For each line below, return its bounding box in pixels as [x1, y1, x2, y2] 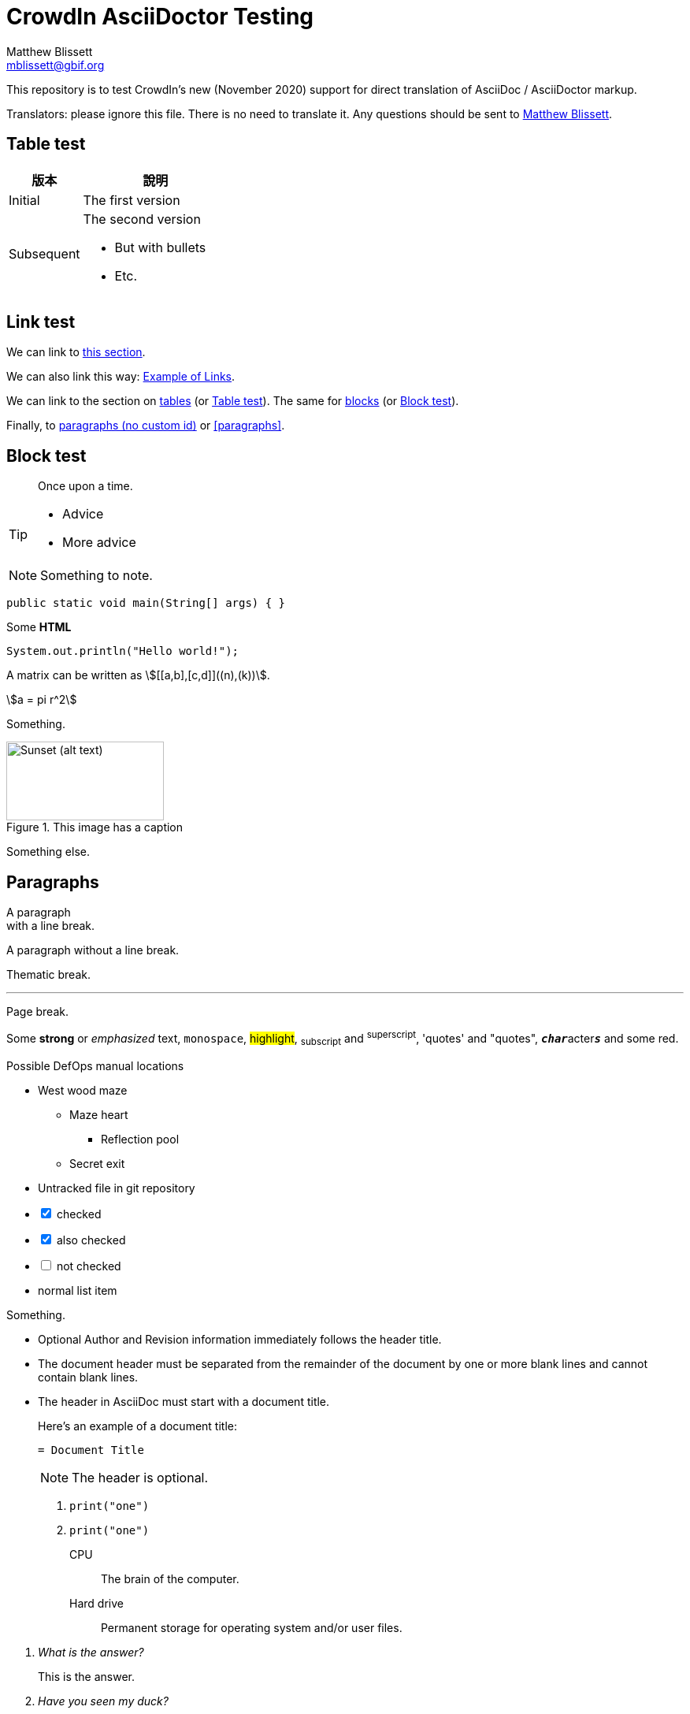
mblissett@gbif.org [6, 58, 105, 72]
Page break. [6, 1005, 69, 1019]
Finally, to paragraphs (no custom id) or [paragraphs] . [6, 418, 285, 433]
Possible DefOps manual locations [6, 1058, 184, 1073]
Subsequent [9, 245, 80, 262]
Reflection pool [101, 1132, 180, 1146]
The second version [83, 210, 201, 227]
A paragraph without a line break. [6, 943, 180, 957]
